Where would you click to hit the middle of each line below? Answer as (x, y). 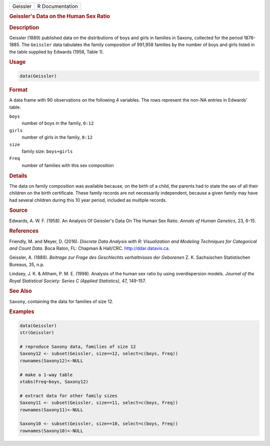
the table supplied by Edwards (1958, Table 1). (57, 52)
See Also (20, 291)
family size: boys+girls (47, 151)
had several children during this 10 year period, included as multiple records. (88, 200)
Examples (22, 312)
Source (18, 210)
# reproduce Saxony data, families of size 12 (78, 347)
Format (18, 90)
